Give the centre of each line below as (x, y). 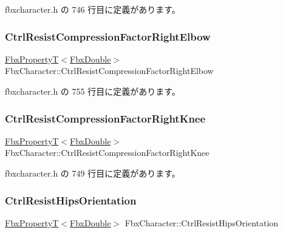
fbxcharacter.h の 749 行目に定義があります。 (93, 173)
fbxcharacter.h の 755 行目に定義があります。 (93, 91)
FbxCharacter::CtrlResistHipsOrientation (202, 222)
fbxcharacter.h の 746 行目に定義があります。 (93, 9)
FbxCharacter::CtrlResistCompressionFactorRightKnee (107, 153)
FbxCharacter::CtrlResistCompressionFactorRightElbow (109, 71)
